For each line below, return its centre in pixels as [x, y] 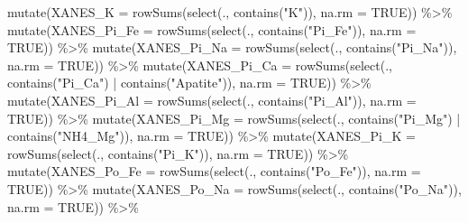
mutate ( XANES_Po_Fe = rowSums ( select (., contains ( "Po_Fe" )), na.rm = [214, 171]
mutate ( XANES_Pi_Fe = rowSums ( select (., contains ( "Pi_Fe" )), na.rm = [212, 29]
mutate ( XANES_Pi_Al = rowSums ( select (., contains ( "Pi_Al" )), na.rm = [212, 100]
